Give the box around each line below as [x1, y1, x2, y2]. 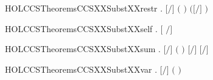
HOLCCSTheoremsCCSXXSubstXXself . [5, 22, 158, 35]
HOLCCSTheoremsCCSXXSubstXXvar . [5, 62, 158, 75]
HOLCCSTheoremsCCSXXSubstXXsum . [5, 42, 161, 55]
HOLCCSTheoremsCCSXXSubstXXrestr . [5, 2, 163, 14]
